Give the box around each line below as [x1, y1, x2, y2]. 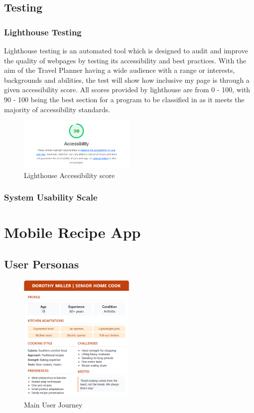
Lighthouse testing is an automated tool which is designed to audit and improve [4, 45, 248, 55]
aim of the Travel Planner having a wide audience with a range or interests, [4, 65, 235, 75]
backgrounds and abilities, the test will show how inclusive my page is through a [4, 74, 250, 85]
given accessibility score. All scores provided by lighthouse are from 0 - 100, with [4, 84, 251, 95]
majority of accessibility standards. [4, 104, 111, 114]
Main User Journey [24, 399, 83, 410]
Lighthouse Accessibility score [24, 170, 115, 180]
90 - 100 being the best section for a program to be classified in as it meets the [4, 94, 245, 104]
